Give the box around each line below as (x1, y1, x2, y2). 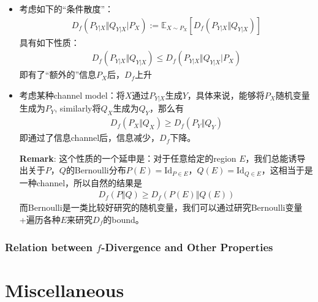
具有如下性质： (19, 36, 80, 48)
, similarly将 (55, 102, 101, 115)
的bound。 (103, 213, 144, 225)
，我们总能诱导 (245, 151, 306, 164)
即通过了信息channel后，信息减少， (19, 131, 160, 144)
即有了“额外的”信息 (19, 68, 97, 81)
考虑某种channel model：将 (19, 88, 125, 101)
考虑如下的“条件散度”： (19, 2, 114, 15)
